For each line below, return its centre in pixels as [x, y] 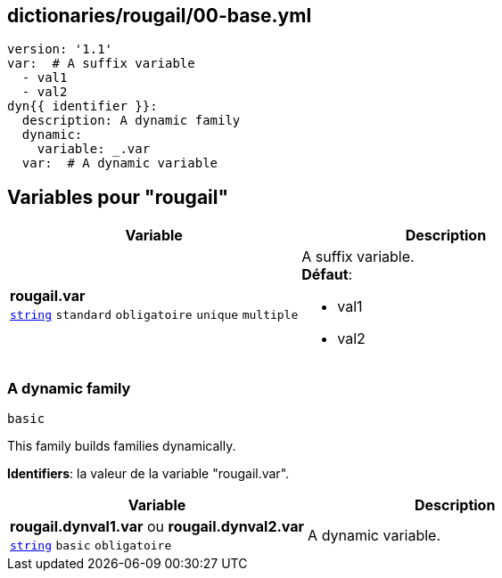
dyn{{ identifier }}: [82, 106]
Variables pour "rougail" [118, 197]
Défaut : [327, 275]
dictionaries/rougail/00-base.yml [160, 16]
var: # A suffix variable [101, 64]
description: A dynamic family [131, 121]
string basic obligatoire [91, 546]
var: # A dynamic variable [120, 163]
